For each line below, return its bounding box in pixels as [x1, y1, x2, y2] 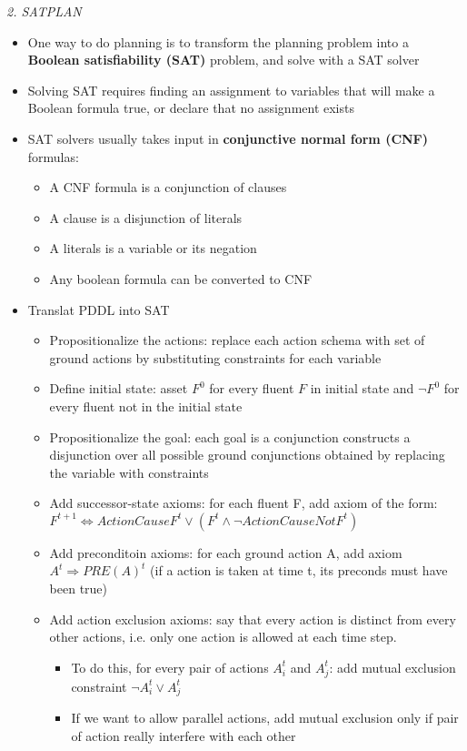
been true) [49, 579, 108, 598]
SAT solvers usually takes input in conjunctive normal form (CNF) [27, 128, 429, 147]
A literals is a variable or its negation [49, 238, 257, 258]
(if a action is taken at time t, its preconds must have [150, 561, 448, 580]
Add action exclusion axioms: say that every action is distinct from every [49, 609, 456, 628]
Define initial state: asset [49, 379, 188, 398]
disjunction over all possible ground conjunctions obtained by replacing [49, 445, 445, 464]
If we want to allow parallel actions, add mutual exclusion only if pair [71, 708, 459, 727]
